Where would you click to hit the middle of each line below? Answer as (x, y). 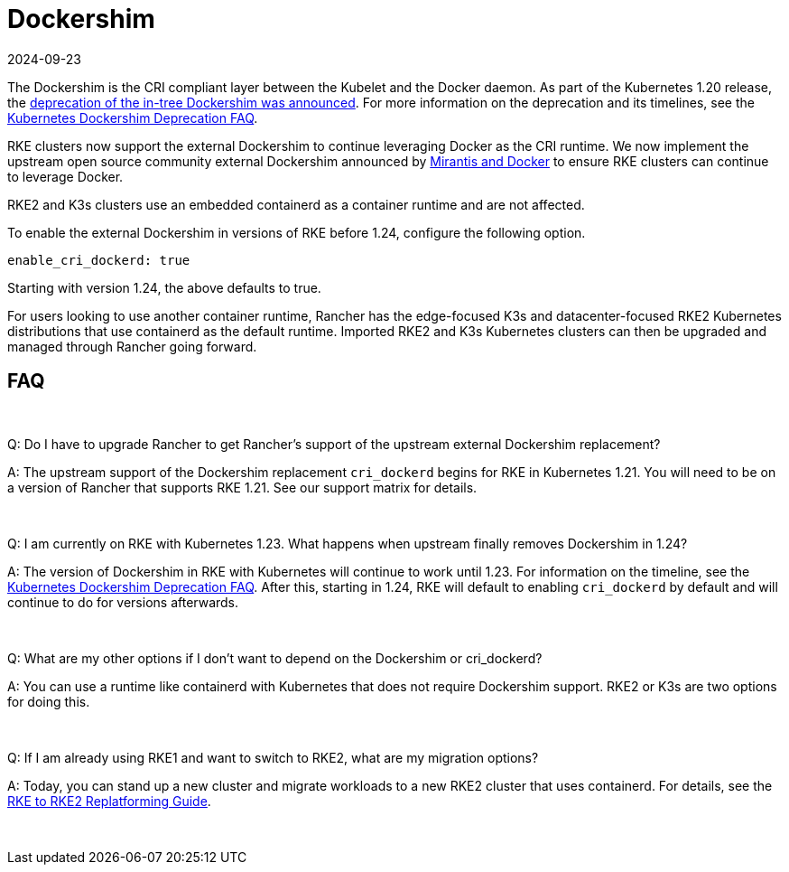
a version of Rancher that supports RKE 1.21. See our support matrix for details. (242, 487)
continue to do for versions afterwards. (123, 602)
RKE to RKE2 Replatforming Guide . (109, 801)
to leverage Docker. (65, 176)
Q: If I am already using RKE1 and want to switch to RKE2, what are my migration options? (273, 757)
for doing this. (49, 701)
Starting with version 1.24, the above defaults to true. (164, 287)
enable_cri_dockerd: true (99, 260)
